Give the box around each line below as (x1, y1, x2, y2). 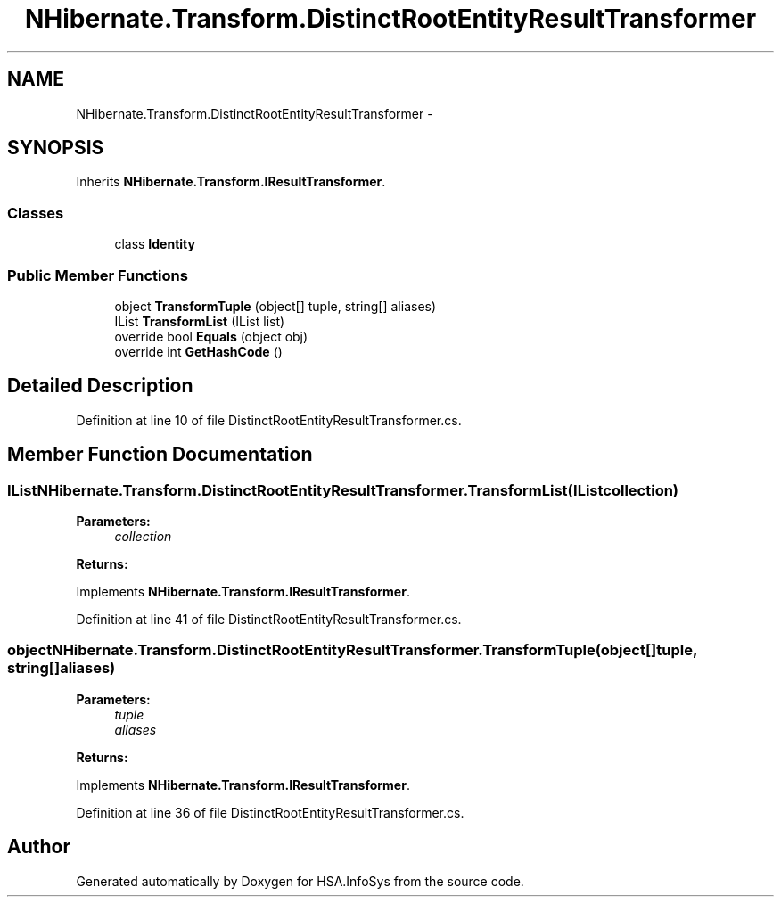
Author (7, 835, 70, 859)
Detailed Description (7, 374, 193, 398)
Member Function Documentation (7, 443, 313, 466)
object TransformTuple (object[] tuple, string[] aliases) (114, 298, 437, 314)
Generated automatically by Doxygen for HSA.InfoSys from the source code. (76, 873, 524, 889)
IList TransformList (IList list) (114, 313, 285, 329)
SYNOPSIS (7, 136, 104, 160)
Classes (7, 203, 64, 222)
